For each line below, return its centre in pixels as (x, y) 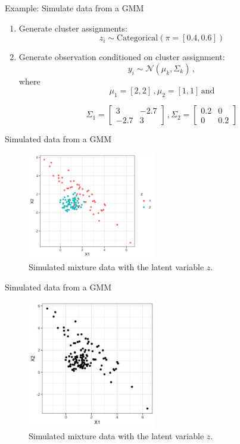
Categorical (137, 38)
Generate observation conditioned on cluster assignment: (122, 57)
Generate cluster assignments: (73, 28)
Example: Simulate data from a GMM (74, 8)
